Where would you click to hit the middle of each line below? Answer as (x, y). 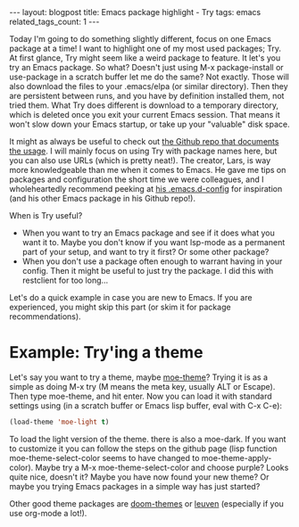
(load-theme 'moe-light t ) (59, 422)
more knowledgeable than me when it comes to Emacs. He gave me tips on (148, 170)
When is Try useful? (46, 215)
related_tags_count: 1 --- (54, 21)
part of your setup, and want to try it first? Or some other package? (145, 252)
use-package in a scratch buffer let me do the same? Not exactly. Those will (149, 77)
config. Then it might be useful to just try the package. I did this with (148, 271)
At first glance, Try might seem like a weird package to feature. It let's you (145, 58)
